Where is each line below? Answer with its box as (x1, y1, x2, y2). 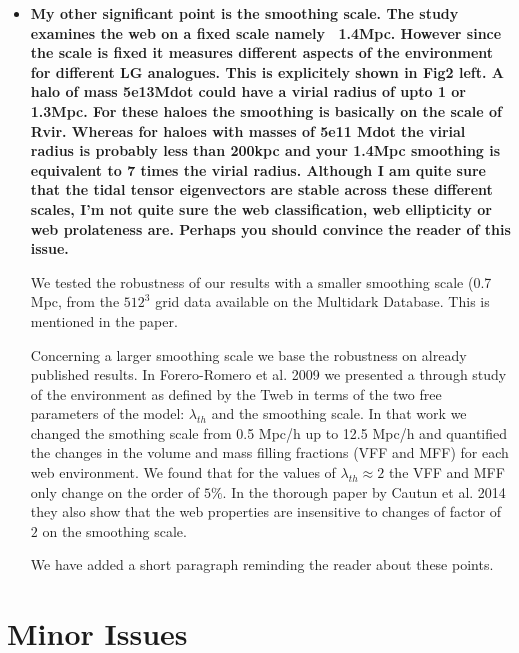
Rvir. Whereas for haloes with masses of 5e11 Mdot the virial (30, 120, 466, 141)
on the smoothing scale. (42, 520, 187, 541)
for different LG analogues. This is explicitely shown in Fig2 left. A (30, 61, 504, 82)
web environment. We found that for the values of (30, 462, 336, 483)
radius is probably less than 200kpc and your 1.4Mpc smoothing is (30, 140, 501, 161)
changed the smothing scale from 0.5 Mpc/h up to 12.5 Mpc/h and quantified (30, 422, 508, 443)
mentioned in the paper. (30, 310, 178, 331)
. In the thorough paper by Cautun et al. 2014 (222, 481, 506, 502)
